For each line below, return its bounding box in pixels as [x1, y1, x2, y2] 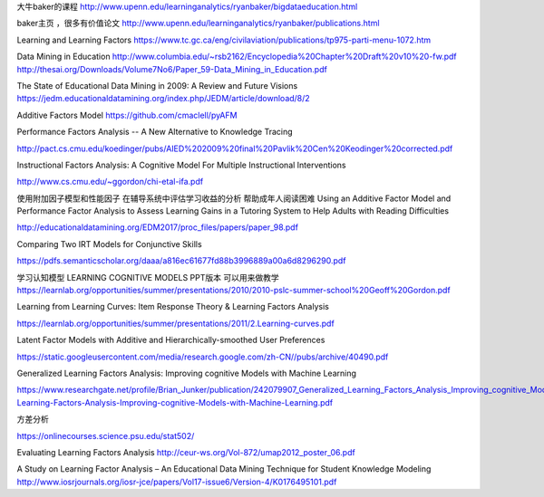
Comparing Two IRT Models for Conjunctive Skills [16, 238, 203, 249]
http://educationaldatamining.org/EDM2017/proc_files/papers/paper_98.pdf [16, 222, 299, 233]
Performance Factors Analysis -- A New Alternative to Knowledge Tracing [16, 127, 294, 138]
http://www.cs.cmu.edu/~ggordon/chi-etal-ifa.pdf [16, 177, 204, 187]
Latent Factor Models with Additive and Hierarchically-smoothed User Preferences [16, 335, 325, 346]
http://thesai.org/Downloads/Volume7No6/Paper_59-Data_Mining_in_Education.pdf [16, 63, 328, 74]
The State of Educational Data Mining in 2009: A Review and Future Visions [16, 80, 298, 91]
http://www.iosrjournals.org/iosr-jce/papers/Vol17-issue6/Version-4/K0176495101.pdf [16, 476, 337, 487]
